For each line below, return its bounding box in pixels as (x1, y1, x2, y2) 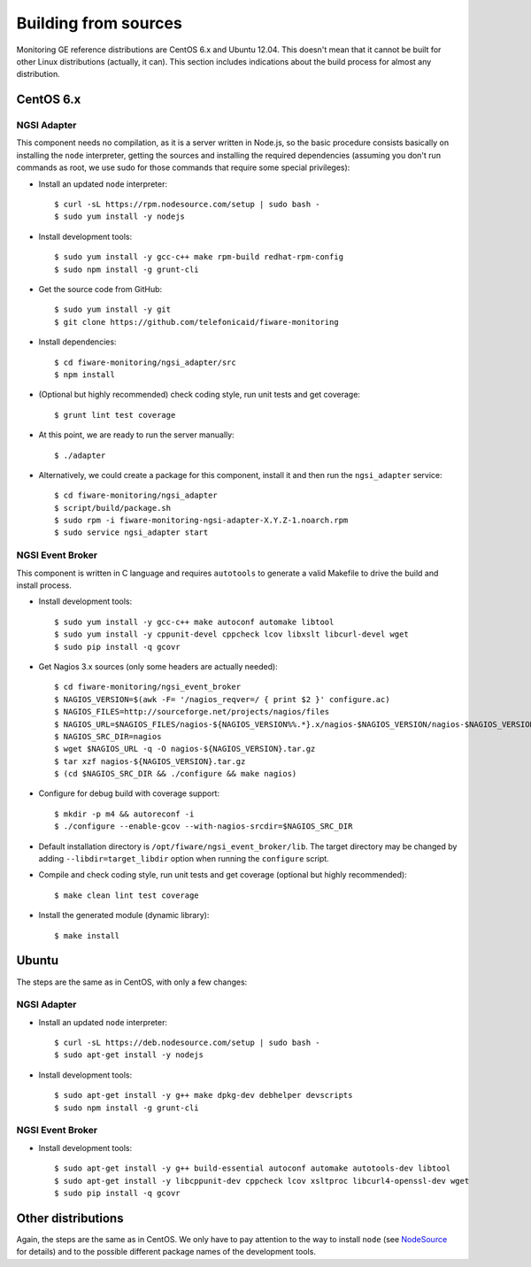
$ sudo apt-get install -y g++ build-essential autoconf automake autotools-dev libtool (54, 1163, 451, 1173)
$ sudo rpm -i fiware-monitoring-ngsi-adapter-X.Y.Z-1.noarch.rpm (54, 515, 349, 526)
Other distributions (16, 1210, 124, 1225)
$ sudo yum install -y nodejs (54, 212, 186, 221)
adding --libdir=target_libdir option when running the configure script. (38, 854, 329, 864)
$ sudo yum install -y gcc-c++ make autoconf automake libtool (54, 616, 335, 627)
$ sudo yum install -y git (54, 305, 172, 314)
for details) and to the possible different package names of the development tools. (16, 1247, 316, 1257)
